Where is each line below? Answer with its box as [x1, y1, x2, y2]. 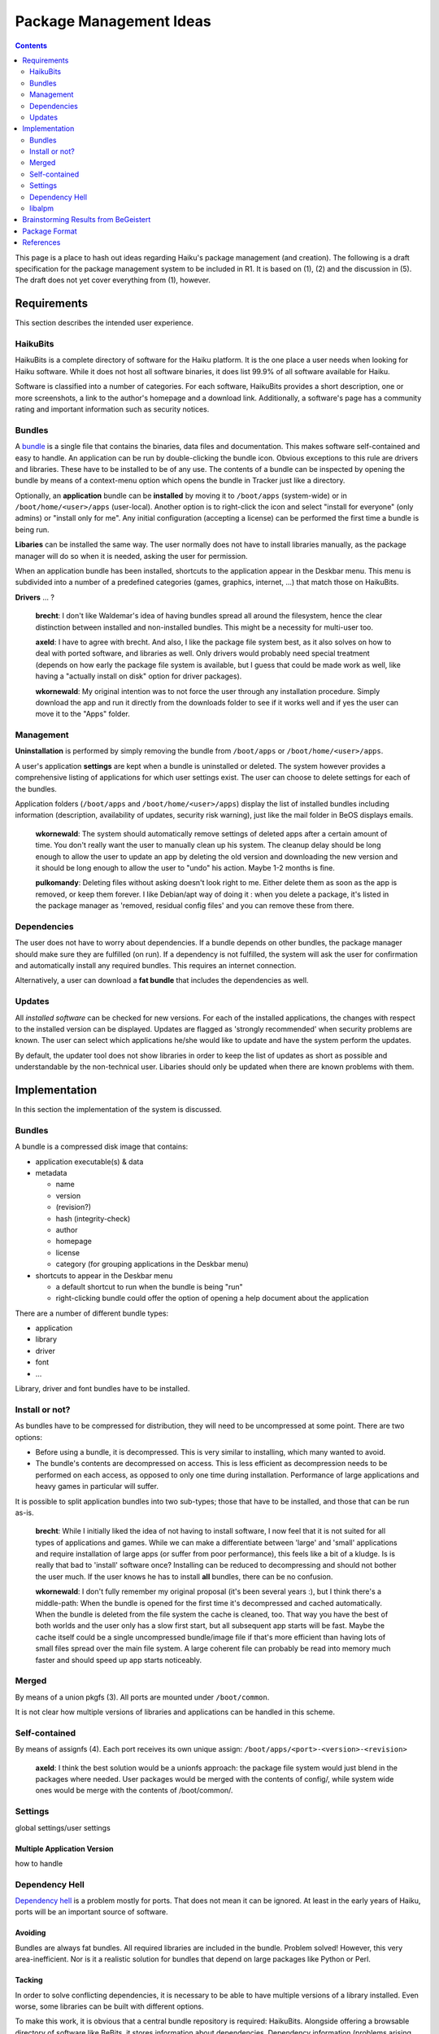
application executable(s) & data [35, 1156, 144, 1167]
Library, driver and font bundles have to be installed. [15, 1384, 190, 1394]
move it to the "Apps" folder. [35, 709, 130, 719]
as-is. [15, 1508, 34, 1517]
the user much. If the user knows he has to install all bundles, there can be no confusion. [35, 1571, 333, 1582]
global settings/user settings [15, 1822, 111, 1832]
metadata [35, 1168, 67, 1177]
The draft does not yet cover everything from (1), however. [15, 275, 211, 285]
